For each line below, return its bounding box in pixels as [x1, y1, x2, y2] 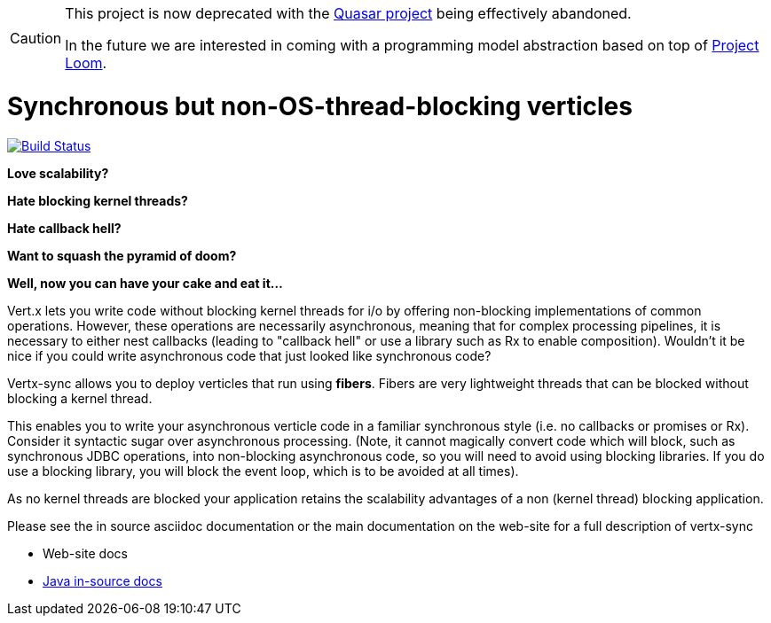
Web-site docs [43, 545, 128, 561]
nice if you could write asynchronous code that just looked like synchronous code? [7, 347, 492, 363]
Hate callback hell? [7, 220, 122, 236]
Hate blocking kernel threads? [7, 192, 188, 208]
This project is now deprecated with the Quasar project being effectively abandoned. [65, 4, 632, 22]
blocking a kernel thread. [7, 390, 153, 406]
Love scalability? [7, 165, 109, 181]
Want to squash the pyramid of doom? [7, 247, 237, 263]
